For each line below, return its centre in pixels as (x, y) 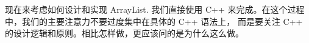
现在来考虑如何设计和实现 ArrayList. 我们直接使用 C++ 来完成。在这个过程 (155, 9)
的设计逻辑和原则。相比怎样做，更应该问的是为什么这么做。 (124, 33)
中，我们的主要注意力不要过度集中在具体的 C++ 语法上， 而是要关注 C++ (154, 21)
